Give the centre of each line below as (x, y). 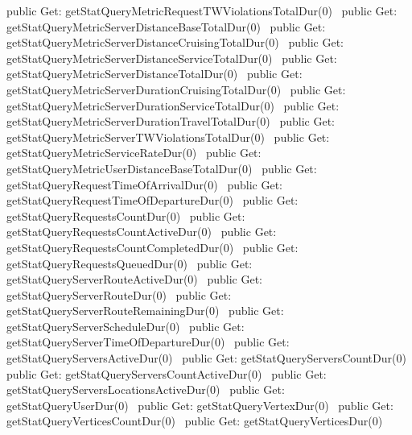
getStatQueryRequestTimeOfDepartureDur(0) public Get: (152, 200)
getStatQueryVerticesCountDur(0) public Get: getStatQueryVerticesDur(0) (195, 421)
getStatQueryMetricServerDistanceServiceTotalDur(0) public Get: (172, 58)
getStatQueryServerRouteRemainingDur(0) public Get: (145, 311)
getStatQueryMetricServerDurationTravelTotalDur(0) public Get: (171, 121)
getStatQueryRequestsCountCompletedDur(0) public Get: (152, 247)
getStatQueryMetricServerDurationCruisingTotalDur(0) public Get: (176, 89)
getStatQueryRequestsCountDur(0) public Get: (126, 215)
